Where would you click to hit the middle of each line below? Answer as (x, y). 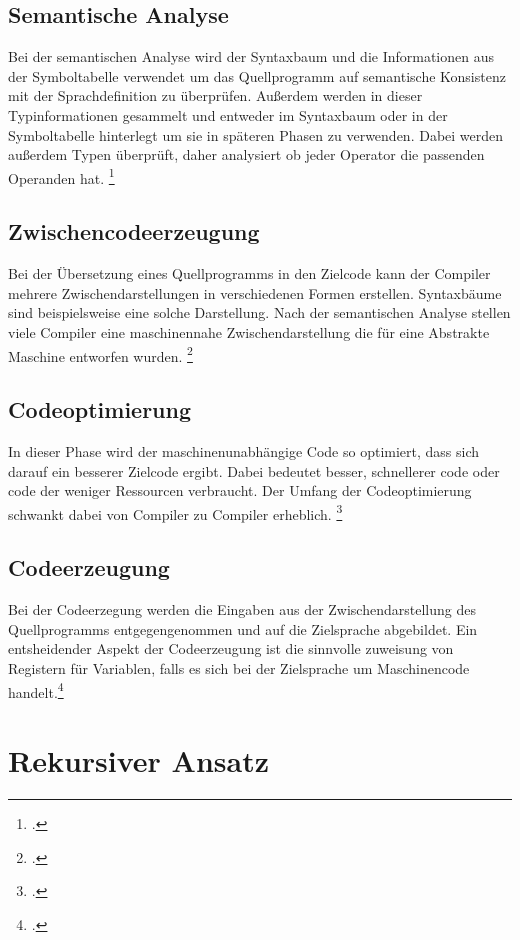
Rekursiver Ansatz (138, 760)
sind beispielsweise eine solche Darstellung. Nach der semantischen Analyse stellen (259, 312)
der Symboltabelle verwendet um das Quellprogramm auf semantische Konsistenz (257, 75)
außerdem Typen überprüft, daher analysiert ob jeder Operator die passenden (246, 154)
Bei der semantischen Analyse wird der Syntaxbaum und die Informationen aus (251, 56)
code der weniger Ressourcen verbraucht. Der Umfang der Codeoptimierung (240, 490)
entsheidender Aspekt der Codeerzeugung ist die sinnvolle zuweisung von (231, 648)
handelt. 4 (36, 690)
